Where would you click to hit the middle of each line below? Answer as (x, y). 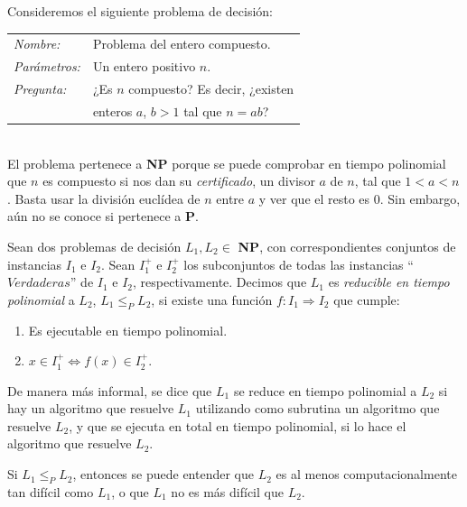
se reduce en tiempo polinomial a (325, 390)
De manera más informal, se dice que (110, 390)
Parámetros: (47, 66)
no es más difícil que (227, 491)
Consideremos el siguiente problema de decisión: (140, 11)
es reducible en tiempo (389, 282)
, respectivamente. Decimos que (220, 282)
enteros (112, 111)
